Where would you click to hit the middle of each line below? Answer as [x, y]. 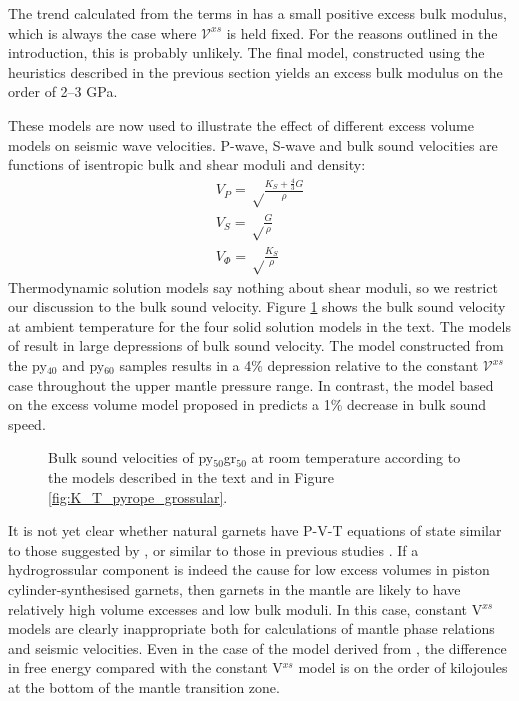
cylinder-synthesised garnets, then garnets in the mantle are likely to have [234, 588]
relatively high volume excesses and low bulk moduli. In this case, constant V [245, 608]
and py [83, 365]
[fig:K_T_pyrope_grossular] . [138, 496]
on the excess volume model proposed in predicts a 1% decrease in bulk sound [247, 404]
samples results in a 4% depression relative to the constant [299, 365]
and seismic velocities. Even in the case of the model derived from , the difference [257, 647]
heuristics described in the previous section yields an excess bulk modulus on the [255, 71]
